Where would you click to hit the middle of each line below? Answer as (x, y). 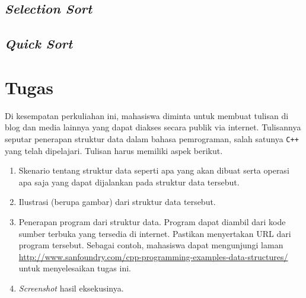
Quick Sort (39, 44)
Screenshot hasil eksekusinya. (71, 288)
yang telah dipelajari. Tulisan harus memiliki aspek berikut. (114, 150)
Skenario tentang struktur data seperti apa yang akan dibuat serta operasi (154, 170)
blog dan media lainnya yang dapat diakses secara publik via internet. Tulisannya (153, 127)
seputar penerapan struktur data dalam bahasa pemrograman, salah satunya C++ (152, 138)
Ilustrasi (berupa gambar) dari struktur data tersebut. (117, 202)
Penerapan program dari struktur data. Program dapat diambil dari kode (152, 221)
